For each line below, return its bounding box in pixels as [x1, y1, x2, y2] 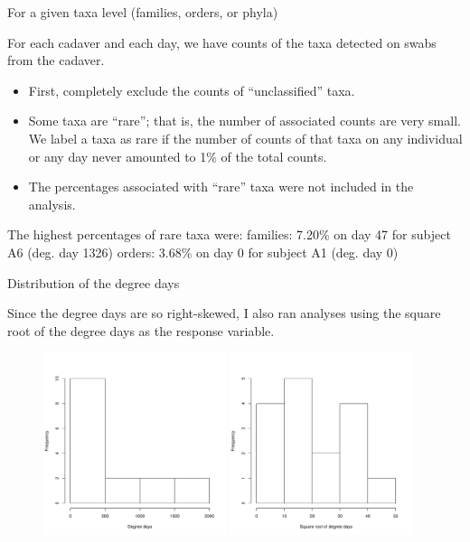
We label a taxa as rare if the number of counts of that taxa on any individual [28, 128, 463, 147]
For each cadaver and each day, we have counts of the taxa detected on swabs [7, 33, 437, 51]
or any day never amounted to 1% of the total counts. [28, 146, 327, 165]
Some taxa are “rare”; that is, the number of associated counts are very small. [28, 111, 461, 130]
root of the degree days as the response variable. [7, 321, 275, 340]
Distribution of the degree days [7, 273, 180, 292]
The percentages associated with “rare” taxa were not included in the [28, 177, 414, 196]
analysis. [28, 194, 76, 213]
